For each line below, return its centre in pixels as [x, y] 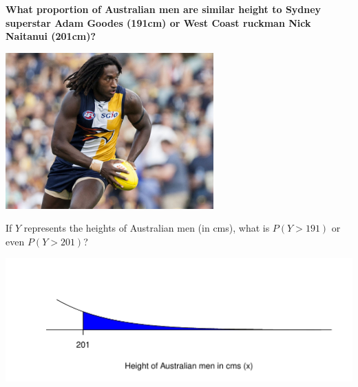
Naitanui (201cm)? [51, 36]
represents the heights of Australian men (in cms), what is [147, 228]
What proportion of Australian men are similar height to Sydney [164, 9]
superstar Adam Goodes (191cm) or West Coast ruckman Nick [158, 22]
